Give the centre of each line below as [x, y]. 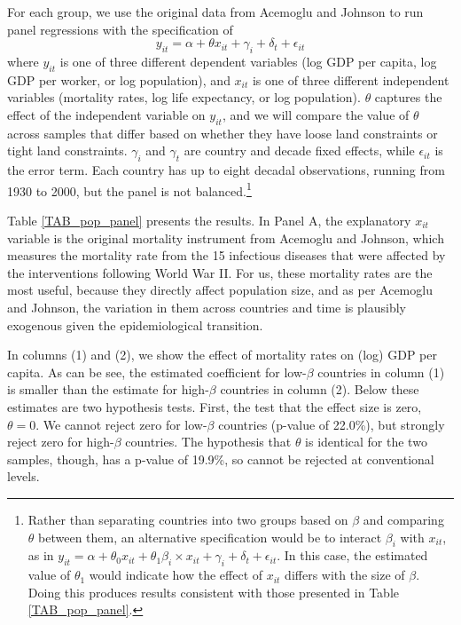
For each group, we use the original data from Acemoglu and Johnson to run [215, 12]
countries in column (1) [381, 372]
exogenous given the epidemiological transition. [135, 324]
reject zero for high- [61, 442]
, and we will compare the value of [316, 114]
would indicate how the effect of [176, 575]
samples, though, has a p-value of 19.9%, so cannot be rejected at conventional [221, 459]
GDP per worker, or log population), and [119, 79]
